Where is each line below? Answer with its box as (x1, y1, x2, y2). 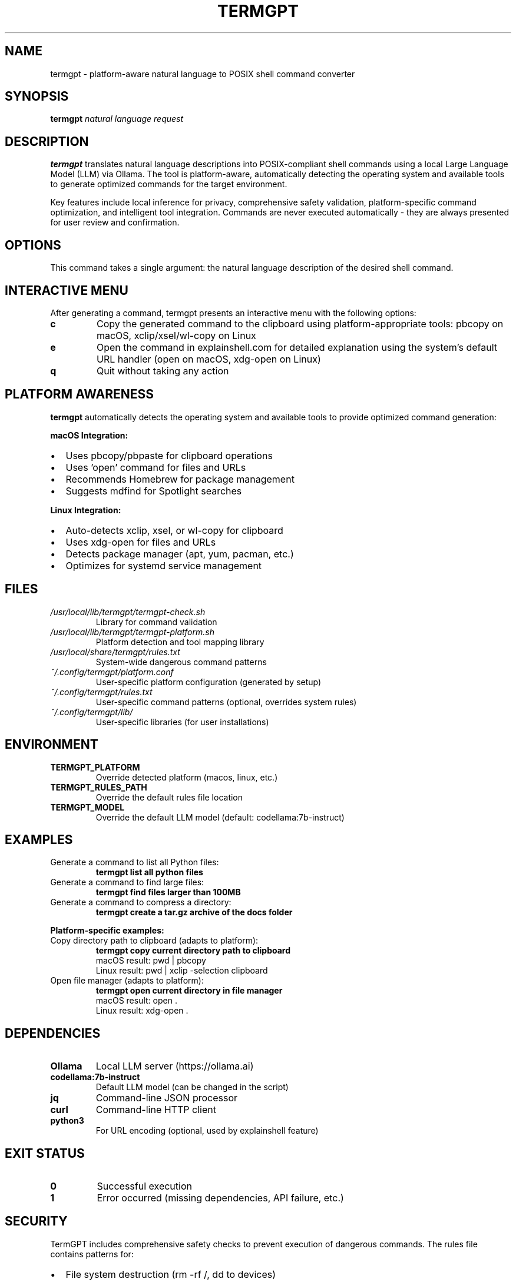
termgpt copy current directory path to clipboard (95, 945, 291, 956)
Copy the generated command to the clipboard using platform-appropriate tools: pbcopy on (96, 317, 504, 330)
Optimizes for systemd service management (65, 559, 262, 572)
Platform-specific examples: (50, 925, 164, 936)
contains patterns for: (50, 1248, 134, 1259)
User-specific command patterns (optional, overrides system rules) (95, 696, 357, 707)
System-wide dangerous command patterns (95, 656, 267, 667)
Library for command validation (95, 616, 217, 627)
